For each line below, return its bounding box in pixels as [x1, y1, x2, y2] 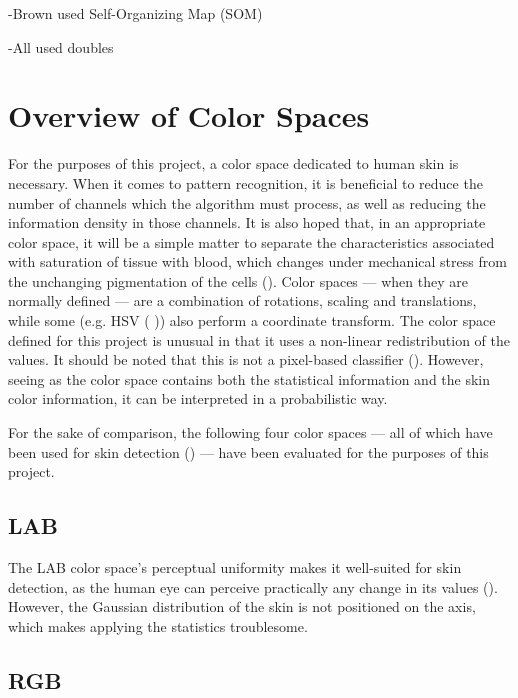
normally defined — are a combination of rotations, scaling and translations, [8, 290, 477, 311]
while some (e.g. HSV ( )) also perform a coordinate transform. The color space [8, 310, 496, 331]
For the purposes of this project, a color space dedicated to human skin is [8, 153, 459, 174]
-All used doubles [8, 36, 114, 57]
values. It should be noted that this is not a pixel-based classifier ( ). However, [8, 349, 484, 370]
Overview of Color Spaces [8, 95, 370, 136]
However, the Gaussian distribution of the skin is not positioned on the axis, [8, 596, 476, 617]
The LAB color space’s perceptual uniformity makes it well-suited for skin [8, 557, 462, 578]
